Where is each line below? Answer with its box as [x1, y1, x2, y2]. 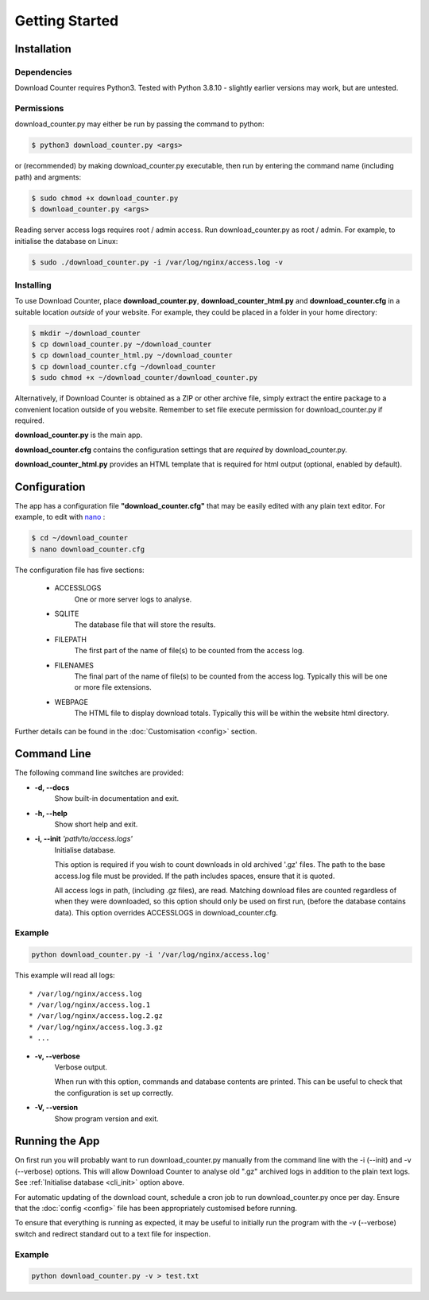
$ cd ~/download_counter [31, 533, 129, 543]
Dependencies [14, 66, 73, 77]
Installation [14, 42, 71, 56]
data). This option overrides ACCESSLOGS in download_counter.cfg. [54, 907, 278, 917]
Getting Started [14, 12, 119, 29]
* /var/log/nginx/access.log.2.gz [29, 1012, 163, 1020]
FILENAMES [54, 660, 95, 670]
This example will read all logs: [14, 970, 115, 981]
